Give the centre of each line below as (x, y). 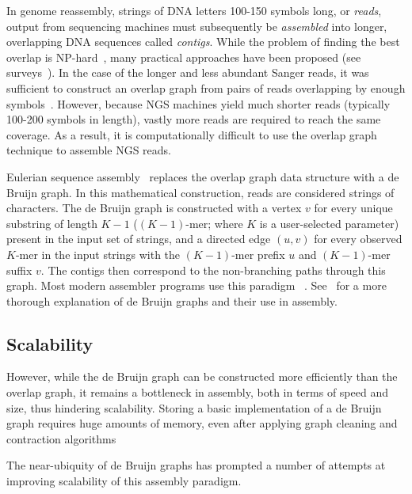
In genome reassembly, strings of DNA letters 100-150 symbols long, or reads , (194, 10)
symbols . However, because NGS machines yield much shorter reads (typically (198, 103)
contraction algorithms (61, 438)
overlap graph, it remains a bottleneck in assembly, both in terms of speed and (197, 392)
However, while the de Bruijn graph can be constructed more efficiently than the (202, 376)
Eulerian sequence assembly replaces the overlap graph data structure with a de (203, 176)
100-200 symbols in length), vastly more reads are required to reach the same (194, 119)
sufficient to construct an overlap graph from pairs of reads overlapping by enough (206, 87)
